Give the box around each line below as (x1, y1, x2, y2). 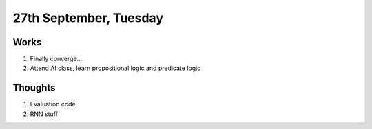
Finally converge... (30, 55, 83, 63)
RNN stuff (30, 110, 59, 118)
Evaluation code (30, 100, 76, 108)
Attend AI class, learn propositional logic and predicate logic (30, 64, 201, 72)
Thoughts (12, 82, 56, 94)
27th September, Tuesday (12, 10, 163, 25)
